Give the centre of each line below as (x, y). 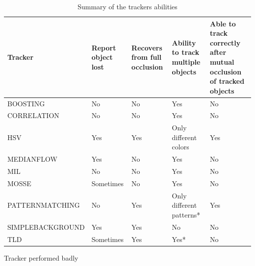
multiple (186, 61)
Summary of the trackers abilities (127, 6)
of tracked (227, 81)
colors (180, 147)
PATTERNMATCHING (44, 205)
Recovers (147, 47)
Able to (223, 23)
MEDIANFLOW (32, 159)
